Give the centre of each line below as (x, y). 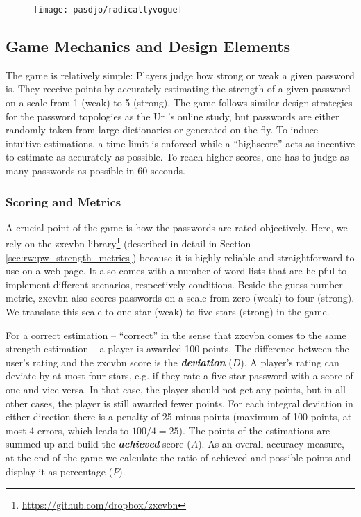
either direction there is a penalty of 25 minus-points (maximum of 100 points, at (179, 417)
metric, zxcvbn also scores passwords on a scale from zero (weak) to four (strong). (180, 298)
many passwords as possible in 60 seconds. (95, 171)
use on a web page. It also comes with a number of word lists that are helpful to (176, 271)
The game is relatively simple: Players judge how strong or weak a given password (180, 75)
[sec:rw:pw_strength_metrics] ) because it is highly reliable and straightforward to (180, 257)
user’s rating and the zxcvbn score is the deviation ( (119, 362)
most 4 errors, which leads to (67, 430)
